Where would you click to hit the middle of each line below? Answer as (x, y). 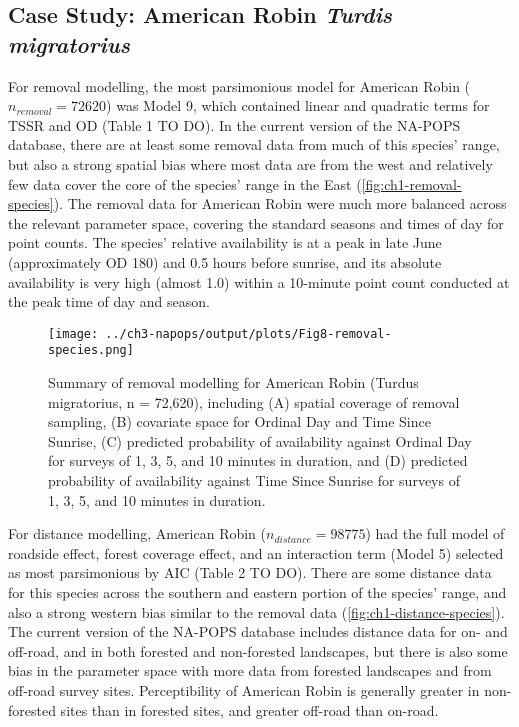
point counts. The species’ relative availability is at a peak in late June (225, 242)
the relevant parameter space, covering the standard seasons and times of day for (256, 222)
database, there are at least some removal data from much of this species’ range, (254, 144)
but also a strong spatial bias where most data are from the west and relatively (250, 163)
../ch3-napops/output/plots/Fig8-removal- (248, 333)
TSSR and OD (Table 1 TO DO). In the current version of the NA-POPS (234, 124)
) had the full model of (435, 533)
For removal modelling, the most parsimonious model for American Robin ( (239, 85)
